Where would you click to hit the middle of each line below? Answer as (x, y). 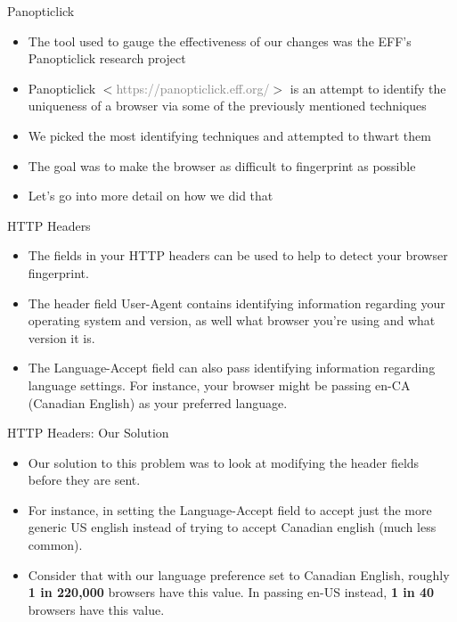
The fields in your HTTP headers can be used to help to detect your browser (238, 255)
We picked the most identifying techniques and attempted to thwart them (229, 135)
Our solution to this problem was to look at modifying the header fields (224, 462)
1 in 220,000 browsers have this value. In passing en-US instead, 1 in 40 (231, 592)
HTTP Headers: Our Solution (88, 433)
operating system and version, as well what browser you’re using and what (232, 320)
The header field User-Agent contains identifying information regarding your (237, 303)
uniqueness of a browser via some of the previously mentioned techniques (227, 106)
